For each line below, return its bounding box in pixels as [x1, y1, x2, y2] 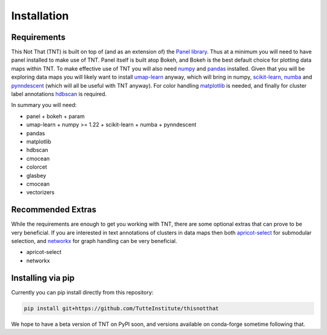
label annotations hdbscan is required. [11, 91, 107, 98]
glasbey [26, 172, 47, 179]
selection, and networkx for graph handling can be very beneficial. [11, 238, 177, 244]
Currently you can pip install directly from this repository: [11, 288, 154, 296]
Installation [11, 9, 69, 22]
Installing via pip [11, 273, 75, 283]
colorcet [26, 163, 47, 171]
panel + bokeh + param [26, 112, 85, 120]
